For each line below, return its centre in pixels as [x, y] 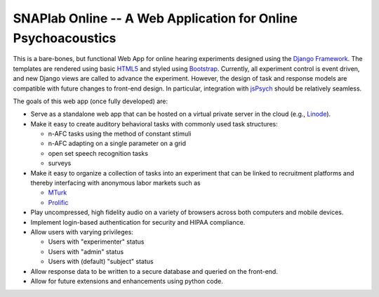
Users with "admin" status [86, 251]
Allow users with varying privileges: [82, 232]
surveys [60, 163]
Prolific [58, 202]
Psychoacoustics [65, 38]
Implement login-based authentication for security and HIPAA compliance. [138, 222]
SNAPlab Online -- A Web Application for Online [155, 18]
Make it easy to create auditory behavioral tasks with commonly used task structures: [154, 124]
